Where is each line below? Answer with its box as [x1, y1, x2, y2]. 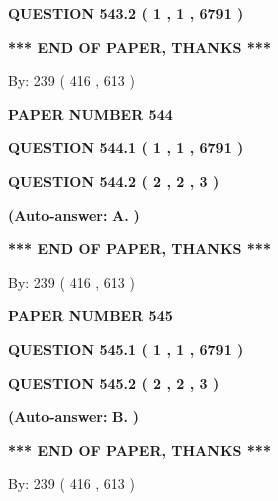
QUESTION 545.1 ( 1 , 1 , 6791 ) [8, 338, 244, 359]
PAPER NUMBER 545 [8, 305, 173, 326]
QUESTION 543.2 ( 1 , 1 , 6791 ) [8, 3, 244, 23]
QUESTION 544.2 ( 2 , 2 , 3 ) [8, 170, 220, 191]
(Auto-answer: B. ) [8, 406, 139, 427]
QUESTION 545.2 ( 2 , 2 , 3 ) [8, 372, 220, 393]
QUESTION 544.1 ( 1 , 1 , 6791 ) [8, 137, 244, 158]
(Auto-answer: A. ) [8, 204, 140, 225]
